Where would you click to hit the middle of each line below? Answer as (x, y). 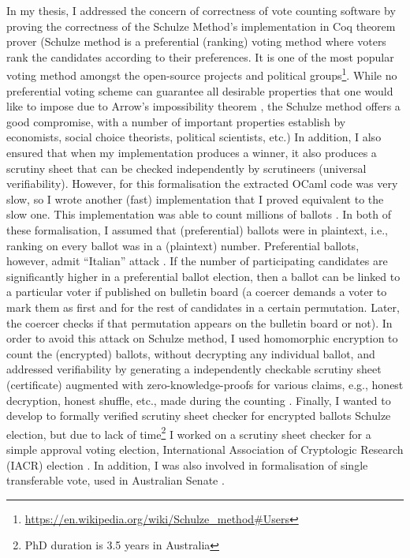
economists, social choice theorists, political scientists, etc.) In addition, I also (194, 137)
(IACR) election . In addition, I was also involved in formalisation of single (187, 464)
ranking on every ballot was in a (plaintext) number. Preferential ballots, (183, 245)
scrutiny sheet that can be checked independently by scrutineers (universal (186, 168)
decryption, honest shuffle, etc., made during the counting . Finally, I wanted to (199, 400)
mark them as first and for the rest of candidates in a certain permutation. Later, (203, 307)
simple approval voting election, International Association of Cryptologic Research (205, 449)
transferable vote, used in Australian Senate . (116, 480)
